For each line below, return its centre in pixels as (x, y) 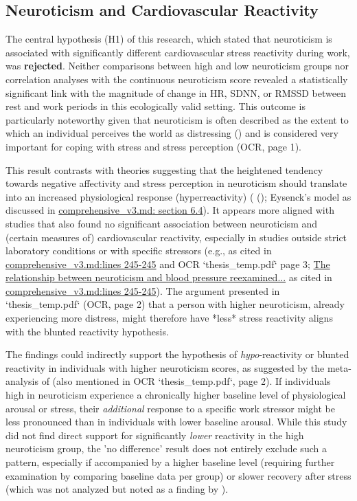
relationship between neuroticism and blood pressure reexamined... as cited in (169, 277)
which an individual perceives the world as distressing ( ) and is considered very (172, 133)
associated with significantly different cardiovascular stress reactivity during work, (178, 52)
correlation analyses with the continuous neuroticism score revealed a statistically (177, 79)
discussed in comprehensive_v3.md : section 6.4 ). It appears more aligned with (170, 210)
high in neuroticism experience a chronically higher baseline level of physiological (176, 395)
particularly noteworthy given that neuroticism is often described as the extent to (177, 119)
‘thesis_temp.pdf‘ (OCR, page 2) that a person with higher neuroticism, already (175, 304)
